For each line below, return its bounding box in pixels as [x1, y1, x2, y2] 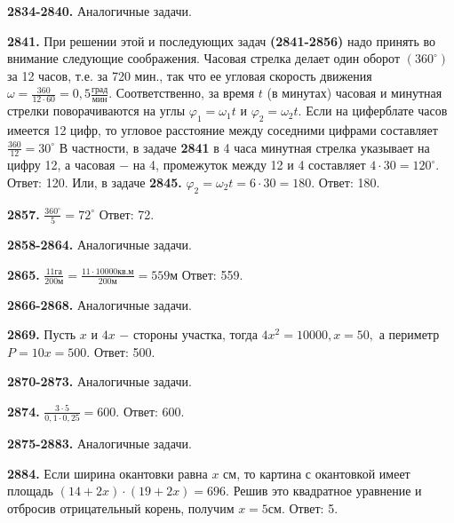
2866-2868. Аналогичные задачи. [7, 295, 192, 313]
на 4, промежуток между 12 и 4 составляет [132, 155, 366, 174]
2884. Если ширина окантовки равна [7, 464, 208, 482]
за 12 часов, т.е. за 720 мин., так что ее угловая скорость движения [7, 66, 372, 84]
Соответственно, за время [115, 83, 255, 102]
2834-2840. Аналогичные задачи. [7, 2, 192, 20]
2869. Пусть [7, 325, 76, 344]
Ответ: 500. [93, 342, 155, 361]
